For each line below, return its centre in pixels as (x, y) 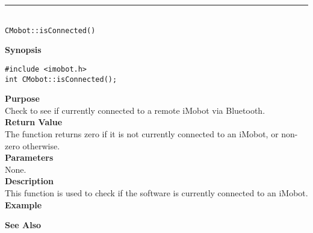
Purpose (22, 98)
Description (29, 181)
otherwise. (41, 145)
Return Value (34, 122)
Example (23, 204)
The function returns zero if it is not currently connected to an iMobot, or (142, 133)
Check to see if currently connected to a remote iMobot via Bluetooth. (135, 110)
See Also (23, 225)
